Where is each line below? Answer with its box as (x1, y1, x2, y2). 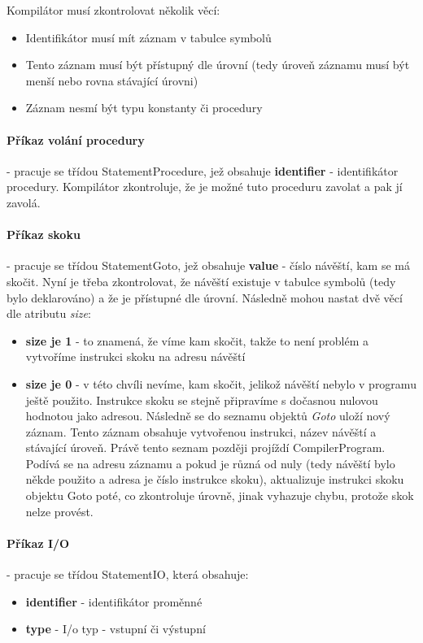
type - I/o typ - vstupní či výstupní (25, 620, 206, 637)
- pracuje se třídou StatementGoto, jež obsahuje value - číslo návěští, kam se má (7, 257, 410, 274)
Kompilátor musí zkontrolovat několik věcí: (7, 2, 220, 18)
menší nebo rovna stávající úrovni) (25, 72, 198, 89)
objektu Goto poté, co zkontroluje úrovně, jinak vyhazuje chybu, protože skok (25, 487, 414, 504)
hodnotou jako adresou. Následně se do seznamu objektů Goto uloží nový (25, 407, 390, 424)
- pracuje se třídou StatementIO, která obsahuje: (7, 566, 249, 583)
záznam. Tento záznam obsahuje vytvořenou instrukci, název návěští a (25, 423, 377, 440)
